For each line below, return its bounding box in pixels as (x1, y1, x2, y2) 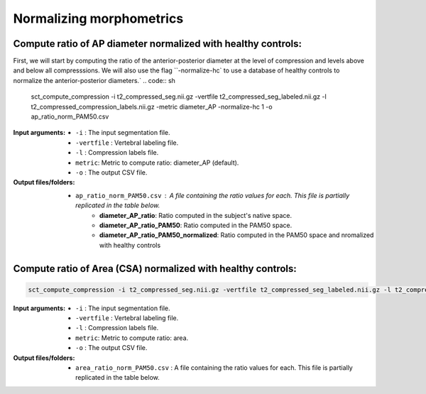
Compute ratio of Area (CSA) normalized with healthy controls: (13, 263, 297, 275)
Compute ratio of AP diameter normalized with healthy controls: (13, 38, 302, 50)
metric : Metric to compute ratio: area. (75, 334, 189, 342)
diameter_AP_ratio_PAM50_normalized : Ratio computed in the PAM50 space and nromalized (99, 231, 374, 239)
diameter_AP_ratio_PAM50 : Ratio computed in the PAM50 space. (99, 221, 293, 229)
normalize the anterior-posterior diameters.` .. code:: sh (13, 76, 175, 84)
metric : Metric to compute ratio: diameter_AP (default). (75, 158, 239, 167)
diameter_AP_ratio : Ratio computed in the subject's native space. (99, 211, 293, 219)
